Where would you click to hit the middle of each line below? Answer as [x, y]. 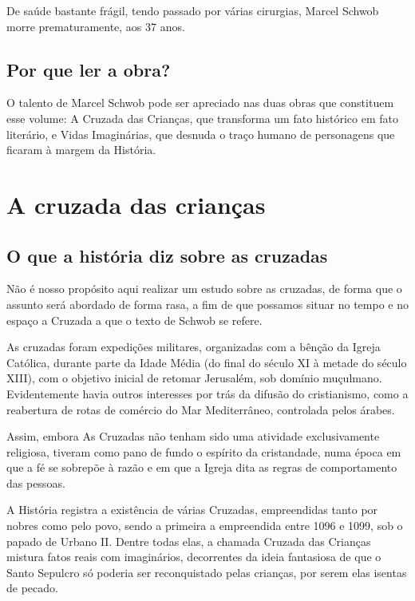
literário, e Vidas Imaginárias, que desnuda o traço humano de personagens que [201, 134]
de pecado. [32, 588]
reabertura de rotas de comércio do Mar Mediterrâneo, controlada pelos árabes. [201, 409]
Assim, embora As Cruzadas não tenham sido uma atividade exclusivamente [193, 436]
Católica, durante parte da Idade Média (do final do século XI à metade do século [207, 362]
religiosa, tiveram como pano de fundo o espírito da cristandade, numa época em [204, 451]
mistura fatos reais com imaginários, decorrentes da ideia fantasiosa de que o [194, 557]
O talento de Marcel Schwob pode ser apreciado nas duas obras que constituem [200, 103]
